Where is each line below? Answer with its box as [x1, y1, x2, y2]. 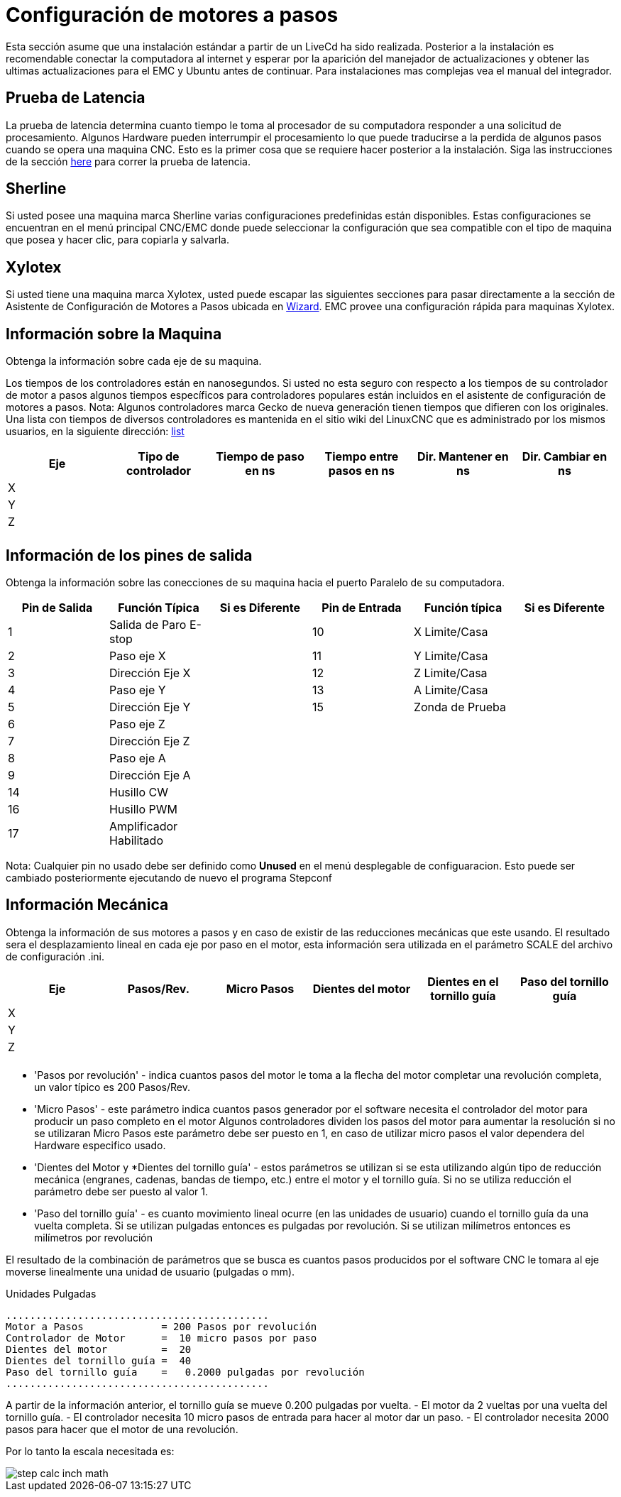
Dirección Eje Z [109, 733, 190, 748]
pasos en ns [328, 464, 395, 478]
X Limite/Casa [413, 624, 488, 639]
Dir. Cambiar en [522, 449, 608, 464]
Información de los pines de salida [6, 546, 253, 564]
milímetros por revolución [34, 1231, 153, 1244]
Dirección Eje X [109, 665, 191, 680]
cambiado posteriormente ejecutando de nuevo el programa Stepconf [6, 871, 332, 884]
